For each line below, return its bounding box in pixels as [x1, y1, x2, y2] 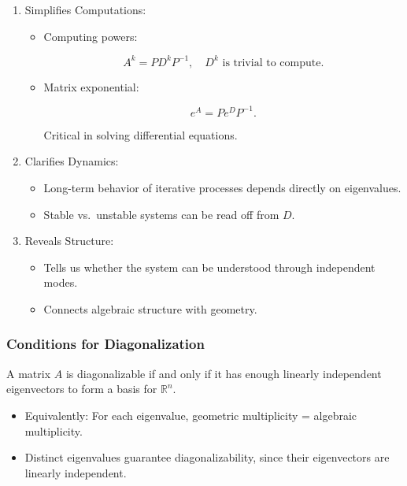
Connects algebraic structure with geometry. [43, 300, 257, 317]
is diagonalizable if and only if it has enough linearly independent [65, 365, 382, 381]
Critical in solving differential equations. [43, 126, 238, 143]
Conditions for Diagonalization [6, 334, 205, 354]
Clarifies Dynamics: [24, 153, 119, 169]
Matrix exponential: [43, 78, 139, 95]
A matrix [6, 365, 51, 381]
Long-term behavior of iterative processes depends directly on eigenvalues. [43, 179, 401, 195]
